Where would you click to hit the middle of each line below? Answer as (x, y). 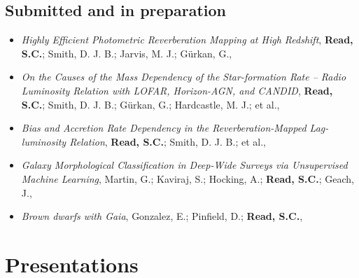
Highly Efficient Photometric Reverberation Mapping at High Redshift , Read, (187, 40)
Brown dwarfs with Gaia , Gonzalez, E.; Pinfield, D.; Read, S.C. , (162, 216)
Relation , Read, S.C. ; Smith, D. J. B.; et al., (168, 141)
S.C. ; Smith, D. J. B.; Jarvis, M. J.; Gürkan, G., (127, 53)
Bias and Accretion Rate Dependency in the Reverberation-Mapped (164, 128)
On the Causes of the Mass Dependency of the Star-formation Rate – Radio (184, 77)
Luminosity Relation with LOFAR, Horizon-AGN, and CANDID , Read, (177, 90)
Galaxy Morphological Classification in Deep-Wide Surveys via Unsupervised (184, 165)
